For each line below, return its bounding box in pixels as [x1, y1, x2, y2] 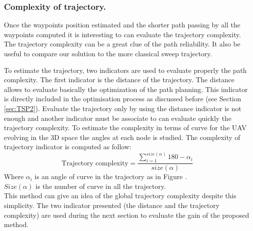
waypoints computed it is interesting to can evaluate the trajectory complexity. [4, 29, 241, 39]
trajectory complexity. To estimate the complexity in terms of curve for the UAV [4, 122, 247, 133]
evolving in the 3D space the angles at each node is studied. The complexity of [4, 132, 240, 142]
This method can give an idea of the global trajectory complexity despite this [4, 190, 236, 201]
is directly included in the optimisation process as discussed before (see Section [4, 93, 241, 104]
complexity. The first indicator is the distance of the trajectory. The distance [4, 74, 234, 85]
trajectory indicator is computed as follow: [4, 141, 131, 152]
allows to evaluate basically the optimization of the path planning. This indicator [4, 84, 248, 94]
